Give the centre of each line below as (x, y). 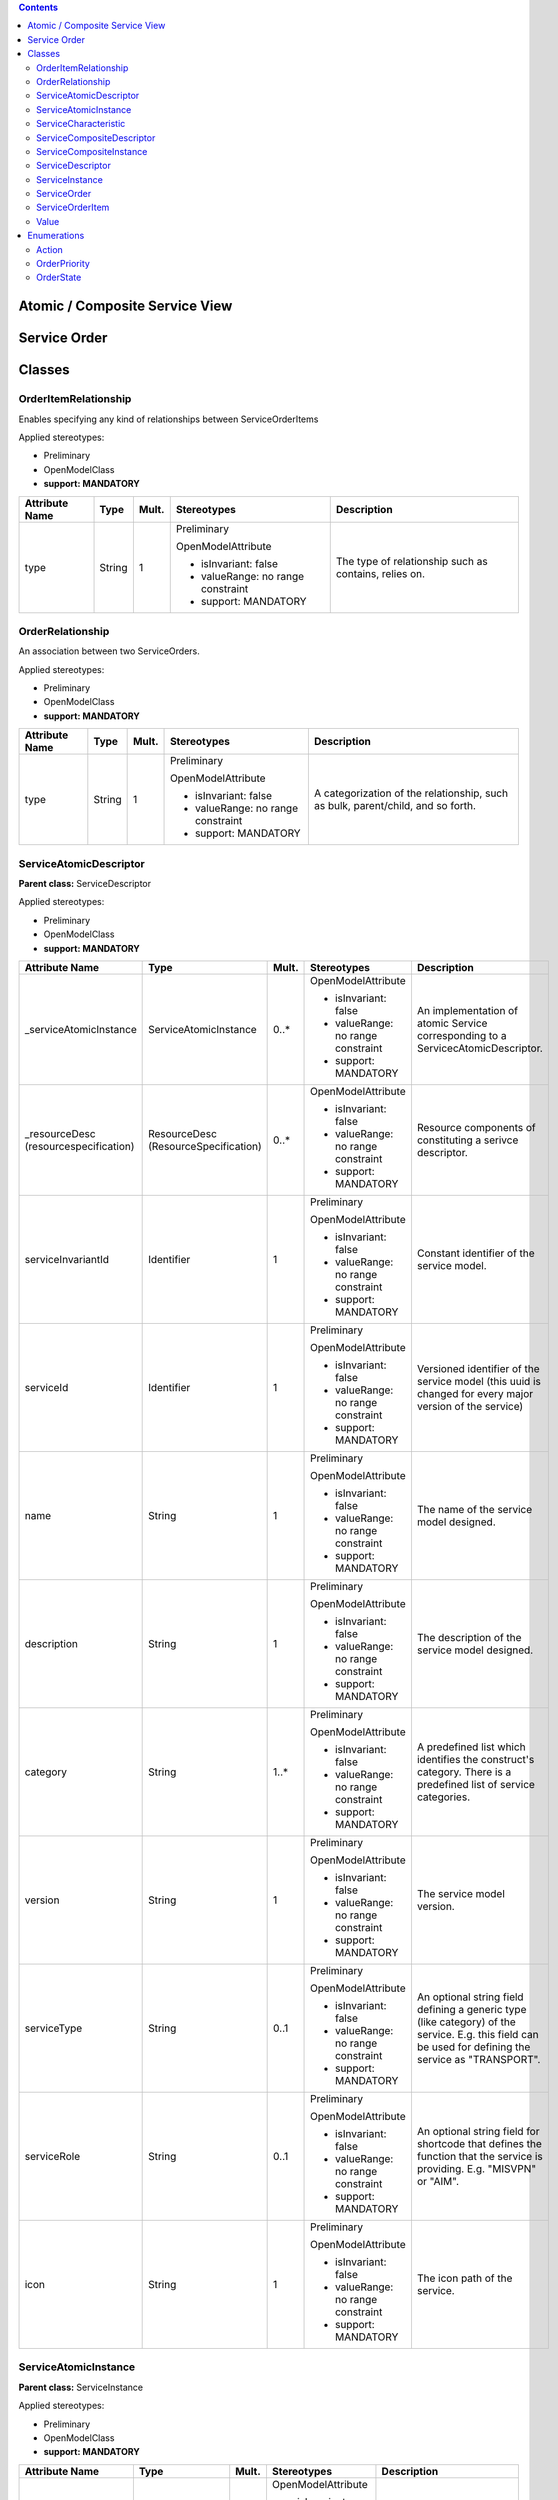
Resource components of (476, 1127)
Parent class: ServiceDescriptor (85, 884)
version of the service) (470, 1406)
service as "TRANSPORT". (478, 2059)
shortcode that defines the (479, 2143)
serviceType (53, 2028)
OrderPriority (63, 264)
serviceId (46, 1387)
